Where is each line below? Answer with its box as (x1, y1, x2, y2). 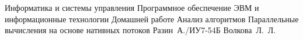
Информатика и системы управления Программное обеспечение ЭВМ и (5, 2, 259, 13)
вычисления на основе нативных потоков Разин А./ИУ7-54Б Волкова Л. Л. (5, 24, 276, 36)
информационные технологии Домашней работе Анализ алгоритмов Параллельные (5, 13, 299, 25)
